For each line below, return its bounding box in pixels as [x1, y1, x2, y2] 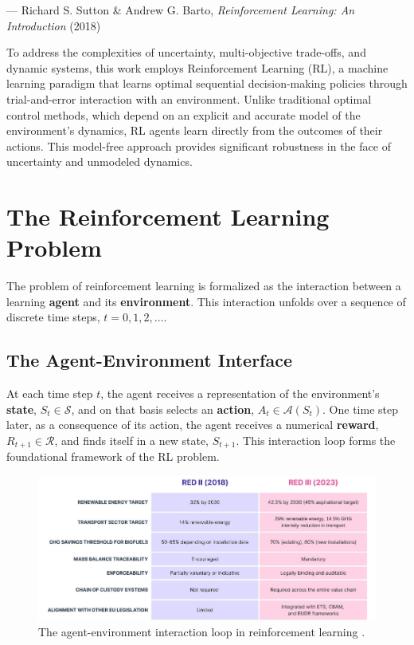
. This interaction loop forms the [236, 432, 396, 449]
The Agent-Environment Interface [6, 348, 292, 372]
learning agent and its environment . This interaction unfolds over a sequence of [6, 293, 406, 309]
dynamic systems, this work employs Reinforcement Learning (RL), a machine [6, 59, 389, 76]
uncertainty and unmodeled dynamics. [6, 153, 193, 170]
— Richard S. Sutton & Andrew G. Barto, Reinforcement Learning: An [6, 2, 355, 18]
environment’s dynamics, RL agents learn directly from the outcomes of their [6, 122, 383, 139]
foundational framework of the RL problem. [6, 448, 220, 465]
